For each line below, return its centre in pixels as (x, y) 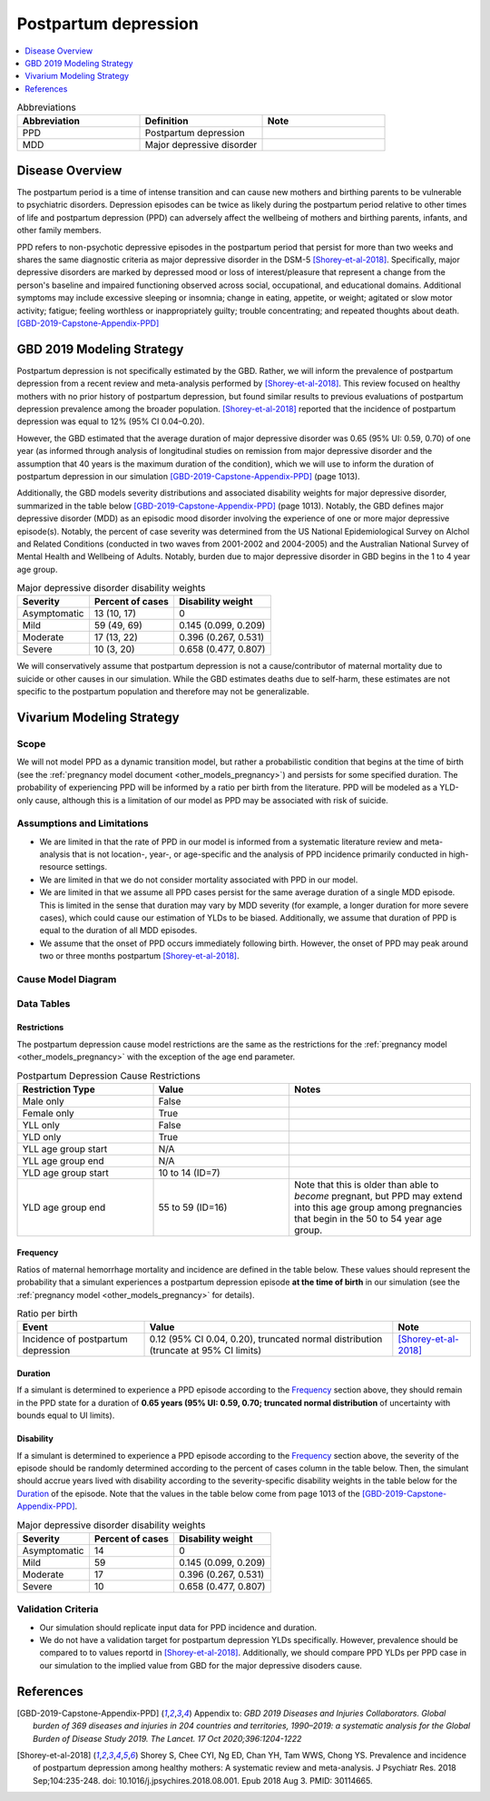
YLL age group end (63, 1160)
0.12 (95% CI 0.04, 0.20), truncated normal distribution (266, 1339)
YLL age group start (65, 1148)
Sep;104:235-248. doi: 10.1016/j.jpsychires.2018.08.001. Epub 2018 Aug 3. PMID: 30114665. (203, 1780)
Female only (48, 1113)
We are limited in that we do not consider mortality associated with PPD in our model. (199, 880)
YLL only (41, 1125)
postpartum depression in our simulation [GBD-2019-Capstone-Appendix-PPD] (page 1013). (188, 476)
